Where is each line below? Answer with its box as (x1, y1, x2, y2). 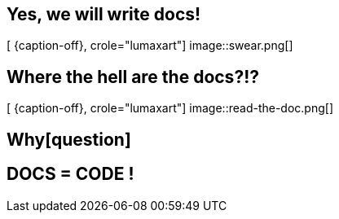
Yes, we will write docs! (7, 4, 201, 24)
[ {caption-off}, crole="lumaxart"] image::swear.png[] (7, 38, 293, 53)
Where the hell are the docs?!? (7, 66, 259, 87)
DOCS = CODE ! (7, 164, 134, 185)
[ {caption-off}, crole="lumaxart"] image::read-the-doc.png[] (7, 101, 333, 116)
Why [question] (7, 129, 131, 150)
